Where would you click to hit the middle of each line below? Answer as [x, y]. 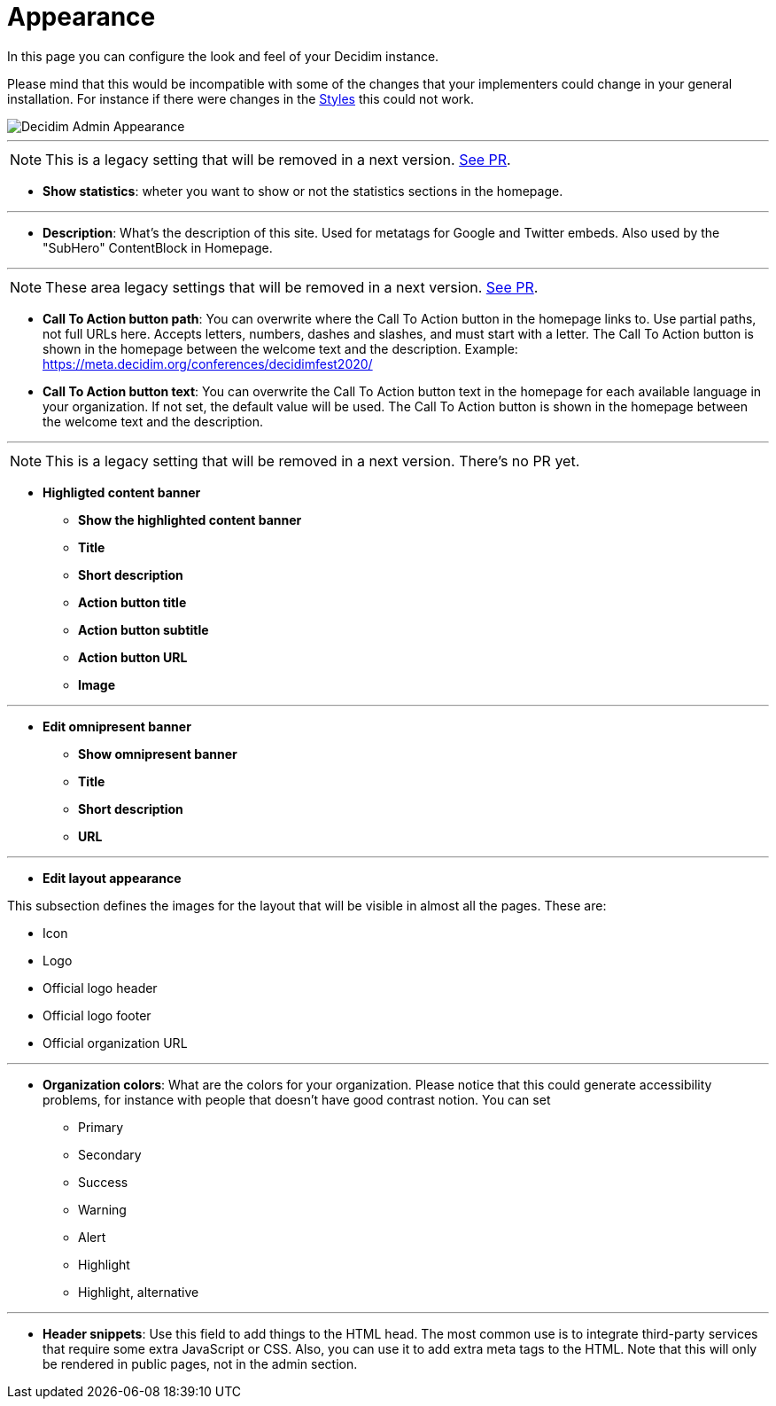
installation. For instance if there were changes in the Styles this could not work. [241, 98]
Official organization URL [115, 1043]
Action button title [132, 602]
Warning [102, 1209]
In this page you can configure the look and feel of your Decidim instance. [223, 56]
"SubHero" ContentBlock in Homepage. [158, 247]
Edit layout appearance [112, 878]
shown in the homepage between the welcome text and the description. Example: [280, 348]
